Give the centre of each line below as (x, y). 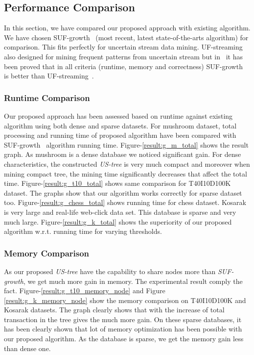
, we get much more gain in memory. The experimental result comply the (133, 281)
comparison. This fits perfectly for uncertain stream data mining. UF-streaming (123, 47)
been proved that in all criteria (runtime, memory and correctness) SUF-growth (123, 66)
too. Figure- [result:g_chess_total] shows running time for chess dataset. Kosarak (125, 202)
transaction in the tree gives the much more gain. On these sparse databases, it (123, 319)
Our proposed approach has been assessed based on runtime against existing (118, 115)
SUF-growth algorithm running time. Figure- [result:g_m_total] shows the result (126, 144)
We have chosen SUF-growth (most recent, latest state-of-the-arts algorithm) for (126, 37)
